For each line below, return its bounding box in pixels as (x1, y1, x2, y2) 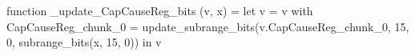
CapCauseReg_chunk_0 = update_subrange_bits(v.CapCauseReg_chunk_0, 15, (6, 18, 409, 34)
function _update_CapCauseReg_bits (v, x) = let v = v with (6, 2, 313, 18)
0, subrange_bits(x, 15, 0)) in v (6, 34, 162, 50)
